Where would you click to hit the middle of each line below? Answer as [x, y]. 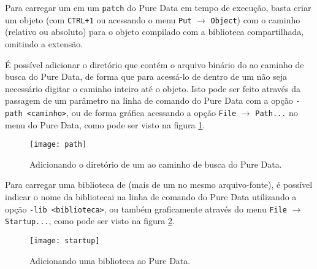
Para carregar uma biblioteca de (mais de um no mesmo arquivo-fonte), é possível [159, 185]
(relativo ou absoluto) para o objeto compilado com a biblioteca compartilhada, [155, 32]
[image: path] [58, 145]
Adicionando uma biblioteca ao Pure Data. [110, 260]
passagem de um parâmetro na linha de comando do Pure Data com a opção [149, 100]
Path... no [277, 112]
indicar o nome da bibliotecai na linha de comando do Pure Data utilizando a [151, 197]
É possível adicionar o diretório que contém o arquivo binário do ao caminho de [155, 64]
